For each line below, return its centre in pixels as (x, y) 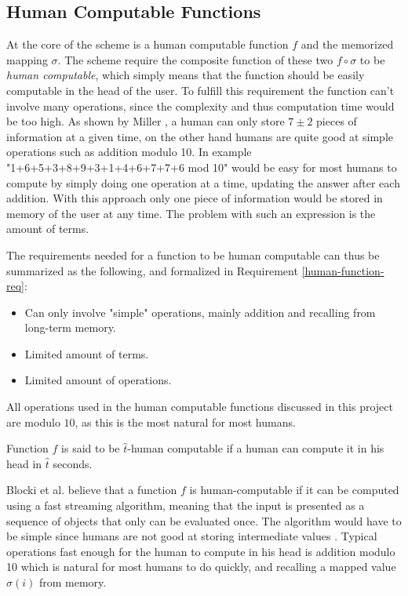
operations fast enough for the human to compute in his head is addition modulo (201, 551)
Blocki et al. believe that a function (92, 490)
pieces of (337, 121)
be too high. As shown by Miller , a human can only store (146, 121)
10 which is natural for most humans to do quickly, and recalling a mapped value (201, 567)
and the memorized (347, 44)
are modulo (33, 422)
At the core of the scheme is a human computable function (148, 44)
